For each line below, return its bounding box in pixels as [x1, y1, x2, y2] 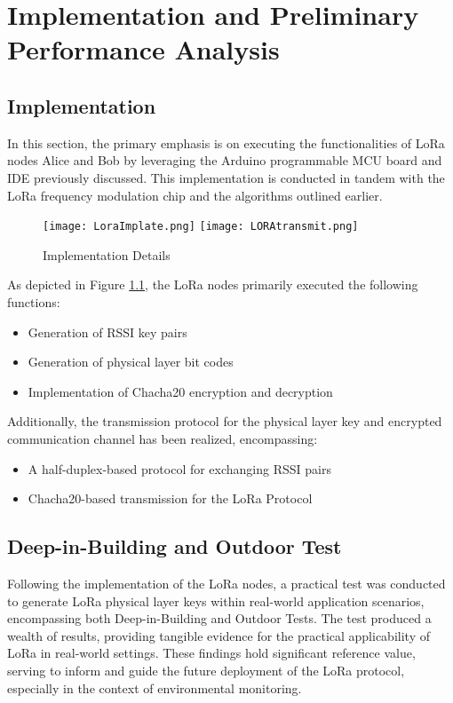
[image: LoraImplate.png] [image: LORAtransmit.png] [43, 220, 359, 233]
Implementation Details [43, 245, 171, 264]
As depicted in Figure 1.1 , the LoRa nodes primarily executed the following [7, 275, 418, 294]
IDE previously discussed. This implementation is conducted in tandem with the [7, 168, 445, 186]
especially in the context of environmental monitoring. [7, 678, 302, 697]
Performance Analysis [7, 31, 280, 67]
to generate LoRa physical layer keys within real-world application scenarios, [7, 591, 425, 610]
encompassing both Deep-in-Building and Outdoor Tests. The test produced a [7, 609, 432, 628]
